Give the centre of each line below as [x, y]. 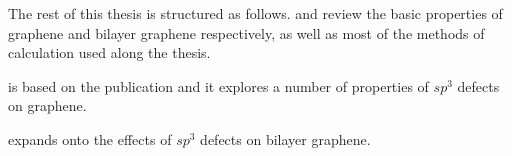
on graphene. [47, 105]
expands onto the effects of [90, 138]
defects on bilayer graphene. [285, 138]
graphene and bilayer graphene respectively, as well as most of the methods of [246, 32]
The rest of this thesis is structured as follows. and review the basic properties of [255, 13]
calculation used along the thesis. [109, 52]
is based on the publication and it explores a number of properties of [218, 85]
